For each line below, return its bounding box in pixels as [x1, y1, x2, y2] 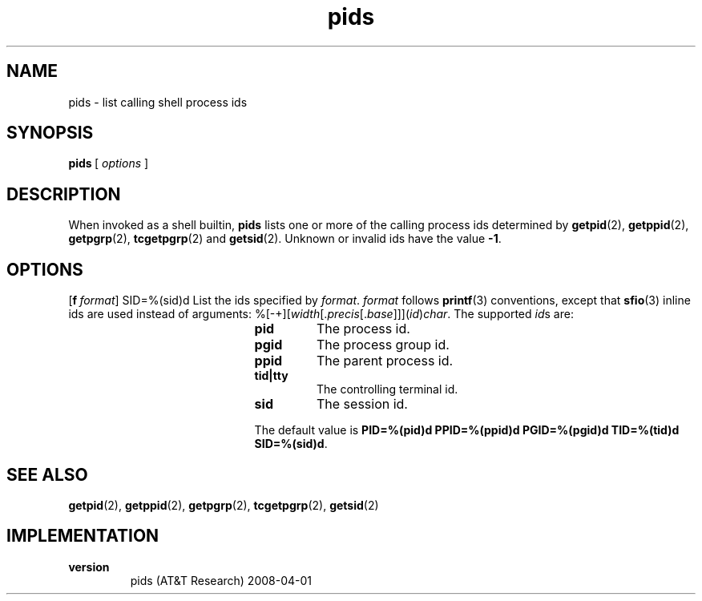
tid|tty [254, 369, 288, 383]
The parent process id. [316, 353, 454, 369]
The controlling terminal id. [317, 382, 458, 397]
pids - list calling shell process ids [68, 95, 248, 109]
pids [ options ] [68, 156, 149, 171]
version [68, 559, 110, 574]
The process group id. [316, 337, 450, 353]
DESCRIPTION [6, 184, 121, 204]
